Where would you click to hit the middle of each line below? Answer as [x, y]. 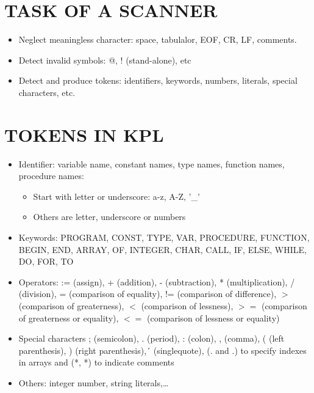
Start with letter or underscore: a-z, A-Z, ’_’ [116, 196]
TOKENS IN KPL [84, 134]
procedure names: [51, 176]
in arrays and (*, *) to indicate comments [96, 362]
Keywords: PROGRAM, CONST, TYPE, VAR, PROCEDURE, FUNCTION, [164, 237]
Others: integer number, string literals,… [94, 382]
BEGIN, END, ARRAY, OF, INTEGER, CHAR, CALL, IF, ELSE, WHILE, [162, 249]
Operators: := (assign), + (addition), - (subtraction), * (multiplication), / [157, 281]
